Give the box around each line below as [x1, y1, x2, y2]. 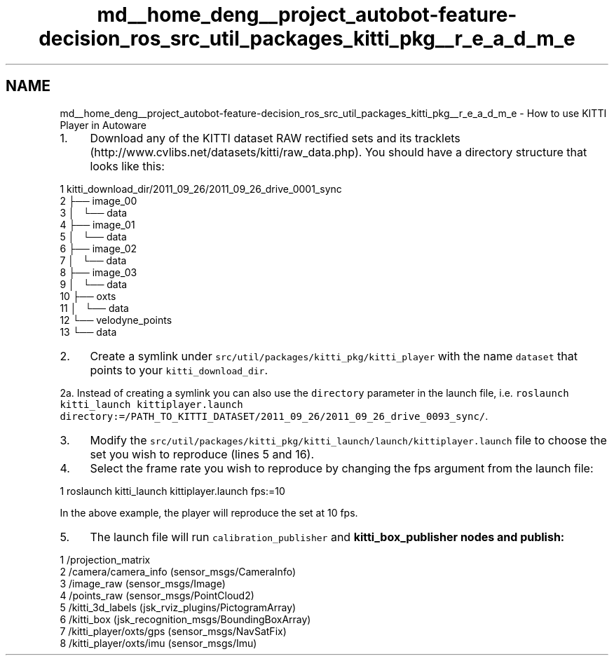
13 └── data [60, 325, 117, 338]
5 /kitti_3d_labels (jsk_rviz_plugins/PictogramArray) [60, 601, 296, 613]
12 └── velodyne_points [60, 313, 172, 326]
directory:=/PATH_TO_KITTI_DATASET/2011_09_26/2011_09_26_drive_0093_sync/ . [60, 409, 489, 422]
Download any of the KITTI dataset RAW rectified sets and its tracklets [90, 130, 460, 145]
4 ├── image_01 [60, 218, 135, 231]
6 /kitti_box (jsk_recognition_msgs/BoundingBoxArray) [60, 613, 311, 625]
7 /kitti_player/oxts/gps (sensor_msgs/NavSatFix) [60, 625, 287, 637]
